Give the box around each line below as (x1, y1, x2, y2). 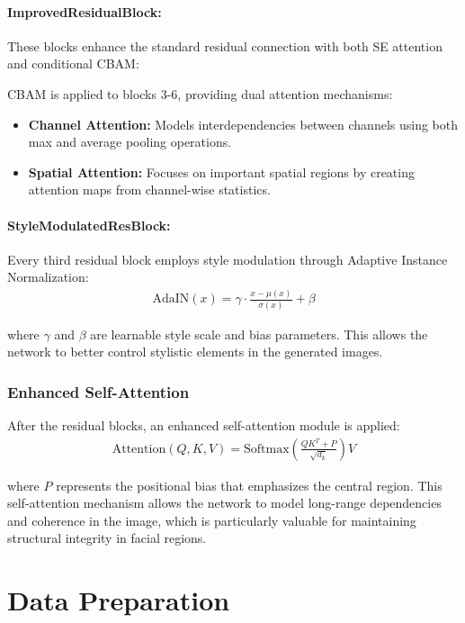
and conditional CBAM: (7, 54, 139, 73)
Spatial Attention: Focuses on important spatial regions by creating (28, 162, 415, 181)
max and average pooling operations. (28, 132, 232, 151)
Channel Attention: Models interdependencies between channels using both (28, 114, 459, 133)
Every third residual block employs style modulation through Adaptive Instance (7, 249, 448, 268)
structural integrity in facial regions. (7, 528, 207, 547)
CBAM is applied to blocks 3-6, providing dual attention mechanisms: (7, 84, 393, 103)
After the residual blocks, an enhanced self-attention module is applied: (7, 416, 400, 434)
